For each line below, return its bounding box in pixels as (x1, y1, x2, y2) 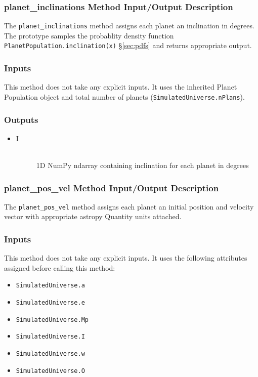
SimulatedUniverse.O (16, 367, 85, 374)
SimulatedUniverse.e (16, 299, 85, 307)
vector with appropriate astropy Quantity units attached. (4, 211, 182, 222)
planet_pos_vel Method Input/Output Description (4, 181, 219, 194)
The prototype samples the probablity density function (4, 30, 174, 40)
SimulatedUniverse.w (16, 350, 85, 358)
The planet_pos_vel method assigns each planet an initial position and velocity (4, 201, 254, 212)
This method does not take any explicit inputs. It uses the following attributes (4, 253, 247, 263)
